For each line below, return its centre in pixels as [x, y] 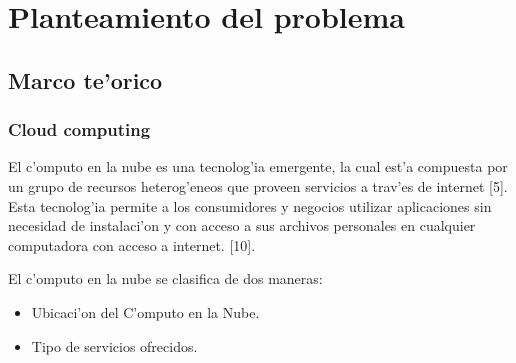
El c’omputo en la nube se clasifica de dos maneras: [165, 278]
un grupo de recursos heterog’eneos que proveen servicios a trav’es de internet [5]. [258, 185]
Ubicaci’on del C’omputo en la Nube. [145, 311]
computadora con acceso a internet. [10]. [132, 244]
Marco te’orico [85, 79]
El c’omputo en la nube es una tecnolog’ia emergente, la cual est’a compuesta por [258, 166]
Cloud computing [79, 129]
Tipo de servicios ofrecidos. [114, 345]
